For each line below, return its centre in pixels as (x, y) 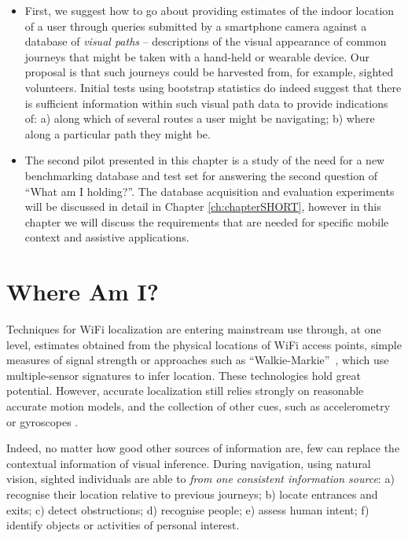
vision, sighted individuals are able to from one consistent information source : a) (200, 479)
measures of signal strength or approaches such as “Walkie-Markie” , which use (198, 360)
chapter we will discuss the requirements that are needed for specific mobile (207, 221)
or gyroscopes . (42, 421)
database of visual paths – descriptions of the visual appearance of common (206, 41)
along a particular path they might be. (118, 133)
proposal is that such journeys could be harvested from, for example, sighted (209, 72)
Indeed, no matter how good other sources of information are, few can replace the (203, 448)
